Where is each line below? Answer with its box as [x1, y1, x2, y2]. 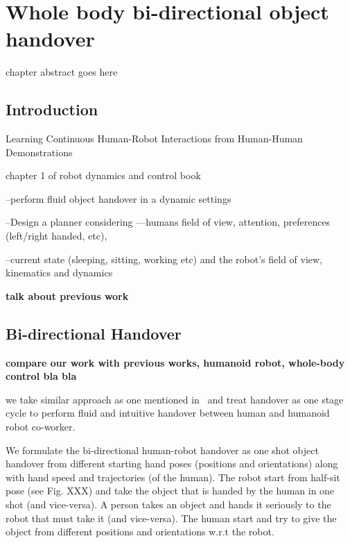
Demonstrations [6, 144, 73, 159]
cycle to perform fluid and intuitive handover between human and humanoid [6, 406, 330, 420]
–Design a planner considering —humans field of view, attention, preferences [6, 215, 331, 229]
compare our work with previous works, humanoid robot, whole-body [6, 355, 345, 369]
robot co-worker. [6, 419, 76, 434]
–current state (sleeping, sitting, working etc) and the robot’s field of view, [6, 251, 323, 266]
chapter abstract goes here [6, 65, 118, 79]
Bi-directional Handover [6, 322, 182, 344]
